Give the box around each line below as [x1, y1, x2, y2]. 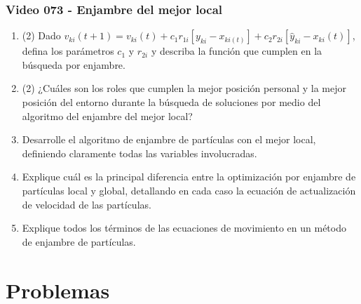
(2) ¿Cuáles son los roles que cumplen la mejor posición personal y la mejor [22, 81, 346, 95]
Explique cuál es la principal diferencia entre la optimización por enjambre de [22, 169, 356, 184]
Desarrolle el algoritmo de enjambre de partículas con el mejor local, [22, 132, 316, 147]
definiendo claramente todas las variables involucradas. [22, 145, 257, 160]
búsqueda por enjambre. [22, 57, 125, 72]
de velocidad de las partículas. [22, 197, 151, 211]
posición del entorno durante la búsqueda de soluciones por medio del [22, 95, 321, 109]
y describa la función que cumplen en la [151, 44, 322, 58]
